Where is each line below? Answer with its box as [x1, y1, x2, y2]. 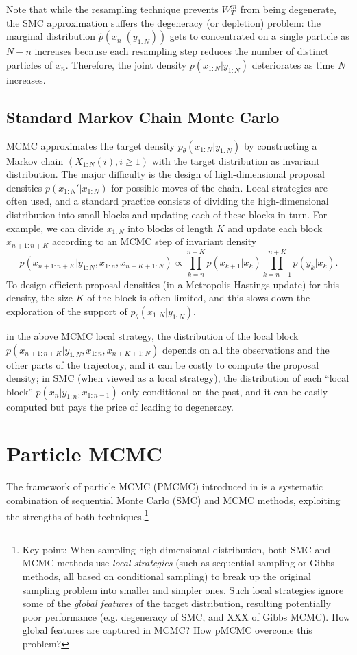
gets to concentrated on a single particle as [169, 29, 349, 43]
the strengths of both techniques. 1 [6, 507, 149, 523]
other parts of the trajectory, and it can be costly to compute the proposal [6, 357, 319, 371]
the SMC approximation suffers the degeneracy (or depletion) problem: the [6, 15, 321, 30]
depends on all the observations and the [162, 342, 330, 356]
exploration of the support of [6, 303, 127, 318]
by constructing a [243, 138, 317, 152]
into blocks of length [127, 220, 214, 235]
